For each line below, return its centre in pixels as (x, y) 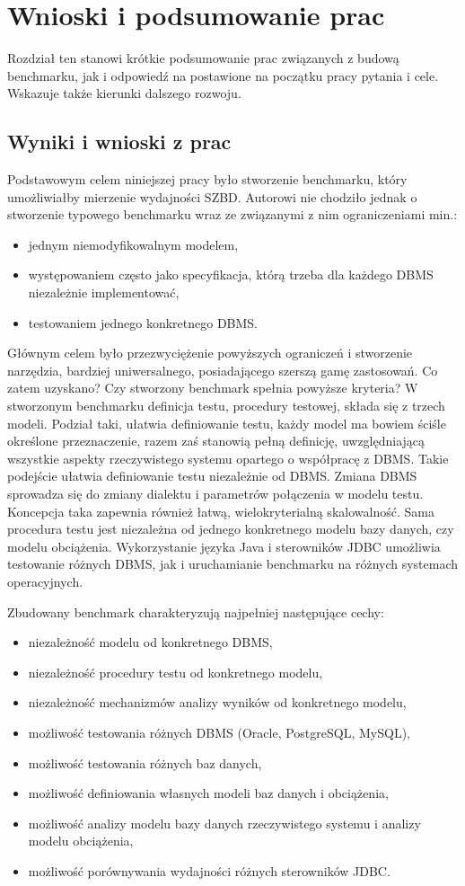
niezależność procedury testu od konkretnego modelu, (175, 672)
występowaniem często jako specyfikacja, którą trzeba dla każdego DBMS (231, 275)
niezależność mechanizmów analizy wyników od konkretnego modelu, (217, 702)
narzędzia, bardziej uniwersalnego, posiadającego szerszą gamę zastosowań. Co (223, 370)
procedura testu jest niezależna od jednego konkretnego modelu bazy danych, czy (231, 529)
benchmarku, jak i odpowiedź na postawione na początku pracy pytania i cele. (223, 75)
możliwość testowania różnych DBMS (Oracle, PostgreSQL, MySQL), (219, 732)
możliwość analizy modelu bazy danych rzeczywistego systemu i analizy (224, 823)
